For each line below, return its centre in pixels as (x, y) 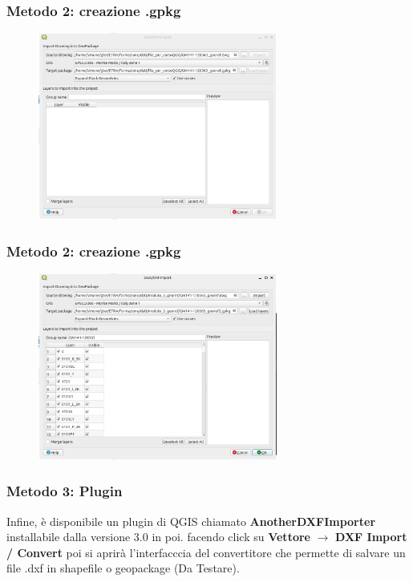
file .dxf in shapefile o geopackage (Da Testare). (123, 568)
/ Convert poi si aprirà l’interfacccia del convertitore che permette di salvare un (206, 552)
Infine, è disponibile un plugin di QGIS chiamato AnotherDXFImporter (191, 521)
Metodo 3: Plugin (65, 491)
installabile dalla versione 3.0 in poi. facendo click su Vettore (158, 537)
